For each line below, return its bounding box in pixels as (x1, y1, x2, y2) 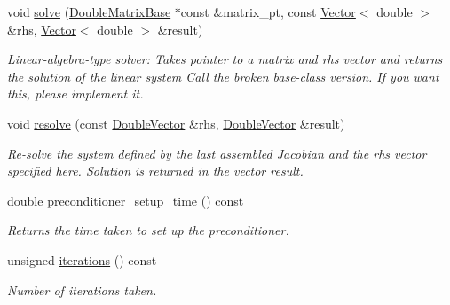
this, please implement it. (7, 84, 144, 103)
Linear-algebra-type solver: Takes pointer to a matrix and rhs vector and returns (7, 50, 443, 68)
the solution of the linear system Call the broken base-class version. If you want (7, 66, 439, 85)
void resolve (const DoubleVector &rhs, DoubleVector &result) (7, 113, 345, 132)
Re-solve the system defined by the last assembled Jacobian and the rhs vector (7, 144, 427, 162)
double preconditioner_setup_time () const (7, 191, 244, 209)
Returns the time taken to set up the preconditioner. (7, 221, 289, 239)
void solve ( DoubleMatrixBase (7, 3, 171, 20)
